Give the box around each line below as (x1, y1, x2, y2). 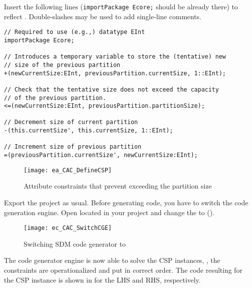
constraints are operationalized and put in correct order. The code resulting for (4, 265, 243, 275)
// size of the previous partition (4, 61, 121, 68)
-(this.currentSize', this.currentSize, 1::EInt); (4, 127, 173, 134)
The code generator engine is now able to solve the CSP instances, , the (4, 255, 220, 265)
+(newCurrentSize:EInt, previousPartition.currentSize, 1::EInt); (4, 69, 226, 77)
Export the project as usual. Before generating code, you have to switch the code (4, 197, 249, 207)
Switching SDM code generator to (24, 238, 126, 249)
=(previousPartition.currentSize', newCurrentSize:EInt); (4, 152, 198, 159)
